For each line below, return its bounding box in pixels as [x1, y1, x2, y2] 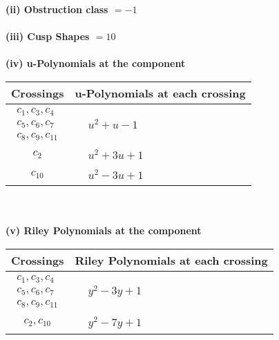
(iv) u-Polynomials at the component [6, 56, 186, 70]
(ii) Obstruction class [6, 2, 108, 16]
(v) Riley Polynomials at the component [6, 223, 202, 238]
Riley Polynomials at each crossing [75, 252, 268, 268]
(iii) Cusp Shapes [6, 29, 90, 44]
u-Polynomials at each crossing [75, 84, 246, 101]
